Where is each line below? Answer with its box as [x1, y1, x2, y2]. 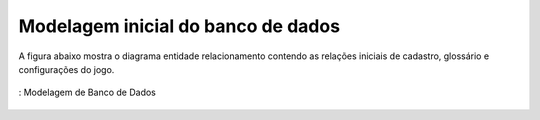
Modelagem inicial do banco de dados [18, 15, 340, 37]
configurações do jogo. [18, 63, 115, 75]
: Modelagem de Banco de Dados [18, 86, 157, 99]
